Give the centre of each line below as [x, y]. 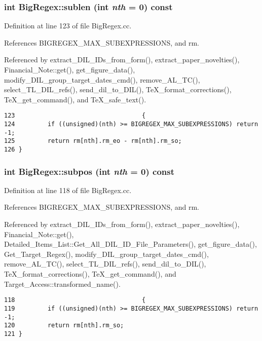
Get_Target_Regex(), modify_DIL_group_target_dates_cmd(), [106, 254]
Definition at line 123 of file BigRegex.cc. [68, 26]
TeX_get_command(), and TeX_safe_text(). [75, 99]
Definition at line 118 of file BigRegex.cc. [68, 190]
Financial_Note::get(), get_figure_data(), [70, 69]
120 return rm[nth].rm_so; [64, 326]
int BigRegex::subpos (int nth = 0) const [89, 171]
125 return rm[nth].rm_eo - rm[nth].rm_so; [93, 141]
